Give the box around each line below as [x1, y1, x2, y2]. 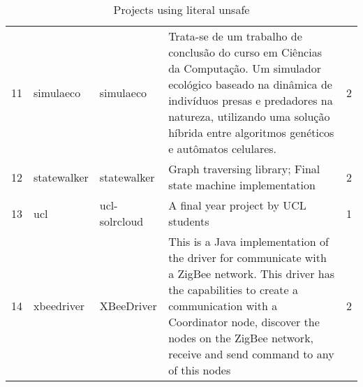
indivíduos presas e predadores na [168, 92, 333, 108]
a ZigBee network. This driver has [168, 265, 334, 282]
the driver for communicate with [168, 249, 327, 265]
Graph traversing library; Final [168, 161, 320, 177]
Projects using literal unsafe [113, 1, 250, 17]
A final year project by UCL [168, 197, 306, 213]
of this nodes [168, 362, 231, 378]
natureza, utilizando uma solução [168, 108, 330, 124]
